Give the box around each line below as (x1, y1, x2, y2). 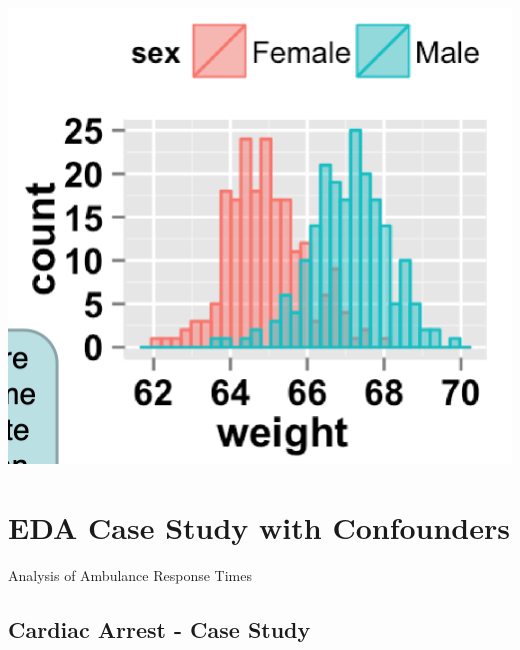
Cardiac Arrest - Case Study (8, 613, 311, 644)
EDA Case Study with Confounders (8, 506, 510, 547)
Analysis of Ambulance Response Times (8, 564, 252, 585)
